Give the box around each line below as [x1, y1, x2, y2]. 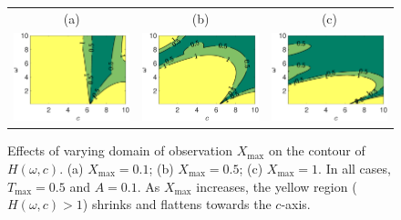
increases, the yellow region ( [196, 176, 357, 195]
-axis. [281, 195, 311, 214]
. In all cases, [318, 158, 391, 177]
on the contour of [268, 141, 365, 160]
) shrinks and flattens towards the [82, 195, 272, 214]
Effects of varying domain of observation [7, 141, 232, 160]
